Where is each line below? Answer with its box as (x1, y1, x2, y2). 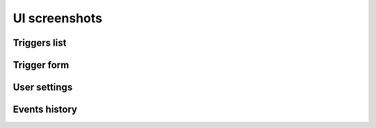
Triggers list (13, 37, 67, 49)
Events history (13, 104, 78, 115)
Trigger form (13, 59, 70, 71)
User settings (13, 81, 73, 93)
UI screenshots (13, 10, 102, 26)
